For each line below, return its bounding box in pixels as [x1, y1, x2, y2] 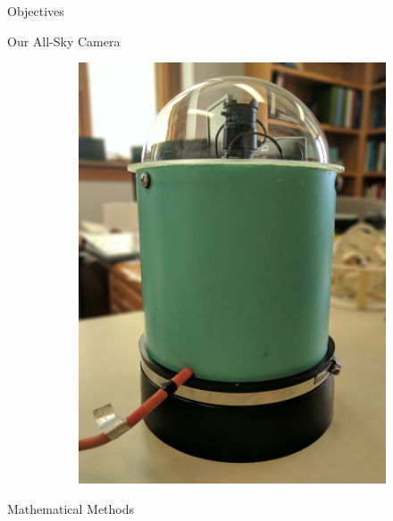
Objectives [7, 2, 64, 20]
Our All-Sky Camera [7, 31, 121, 50]
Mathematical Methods [7, 499, 135, 517]
